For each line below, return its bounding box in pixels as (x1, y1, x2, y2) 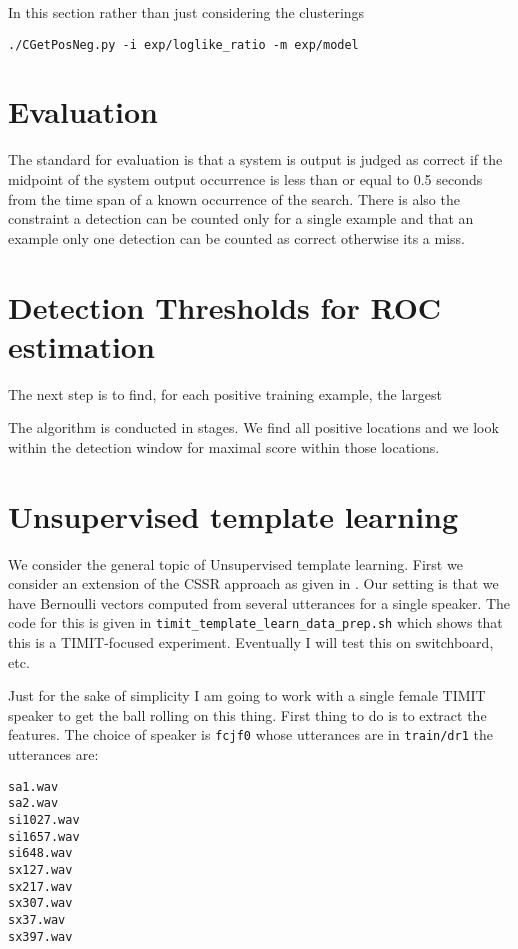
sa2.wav (8, 796, 59, 811)
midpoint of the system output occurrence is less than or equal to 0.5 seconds (8, 168, 483, 189)
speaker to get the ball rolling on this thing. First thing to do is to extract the (8, 704, 487, 725)
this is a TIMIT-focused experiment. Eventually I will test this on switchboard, (8, 632, 494, 652)
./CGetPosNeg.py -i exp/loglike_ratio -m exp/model (8, 37, 359, 52)
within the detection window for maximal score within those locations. (8, 436, 440, 457)
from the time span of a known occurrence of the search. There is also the (8, 188, 460, 209)
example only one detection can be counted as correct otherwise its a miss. (8, 227, 465, 248)
